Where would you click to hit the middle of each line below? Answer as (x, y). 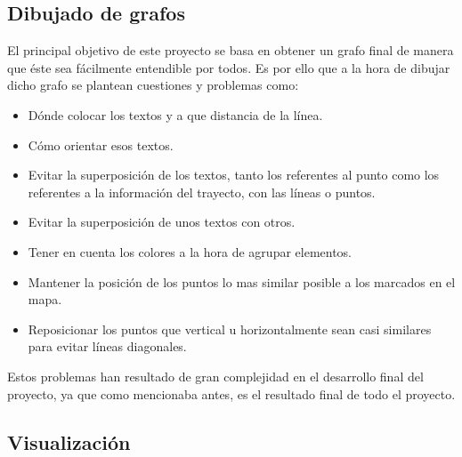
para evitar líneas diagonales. (107, 346)
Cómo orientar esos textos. (101, 144)
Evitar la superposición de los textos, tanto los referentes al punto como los (234, 175)
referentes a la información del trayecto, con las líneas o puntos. (202, 192)
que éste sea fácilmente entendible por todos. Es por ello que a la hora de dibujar (229, 67)
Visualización (69, 441)
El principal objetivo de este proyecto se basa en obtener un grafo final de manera (231, 50)
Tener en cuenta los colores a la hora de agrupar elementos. (190, 251)
